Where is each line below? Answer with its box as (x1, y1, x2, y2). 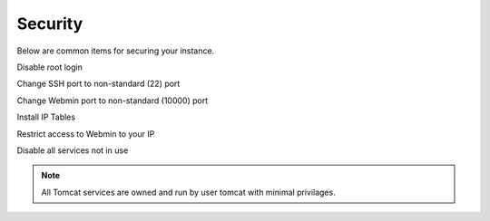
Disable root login (16, 62, 83, 72)
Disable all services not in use (16, 145, 129, 156)
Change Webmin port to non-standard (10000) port (16, 95, 209, 106)
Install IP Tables (16, 111, 76, 122)
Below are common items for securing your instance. (16, 45, 215, 56)
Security (16, 14, 83, 34)
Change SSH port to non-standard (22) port (16, 78, 181, 90)
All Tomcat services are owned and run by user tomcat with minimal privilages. (41, 187, 336, 197)
